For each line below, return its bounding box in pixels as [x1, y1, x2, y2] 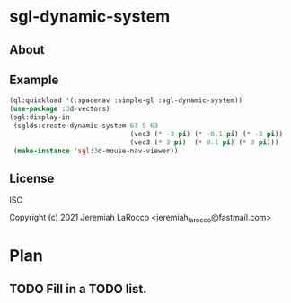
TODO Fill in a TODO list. [9, 281, 147, 297]
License [9, 170, 55, 186]
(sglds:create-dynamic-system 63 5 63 [13, 121, 159, 131]
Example [9, 72, 59, 87]
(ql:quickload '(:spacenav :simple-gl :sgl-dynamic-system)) [9, 96, 243, 105]
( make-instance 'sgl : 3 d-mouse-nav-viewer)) [13, 146, 179, 155]
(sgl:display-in [9, 113, 70, 122]
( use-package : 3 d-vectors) [9, 105, 110, 114]
